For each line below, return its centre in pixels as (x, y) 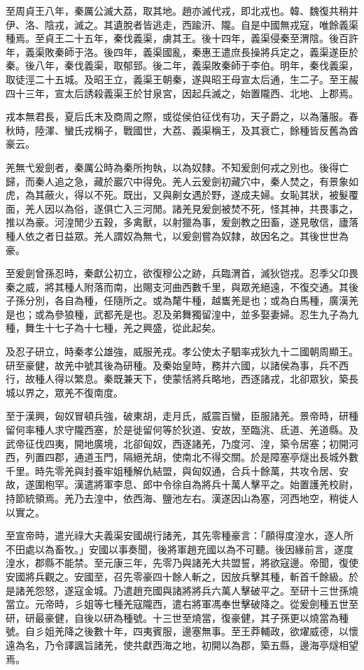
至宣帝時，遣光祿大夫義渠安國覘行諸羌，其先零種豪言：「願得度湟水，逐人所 (180, 535)
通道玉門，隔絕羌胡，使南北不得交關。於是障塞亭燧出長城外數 (216, 457)
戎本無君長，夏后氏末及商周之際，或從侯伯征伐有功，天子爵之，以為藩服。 (177, 116)
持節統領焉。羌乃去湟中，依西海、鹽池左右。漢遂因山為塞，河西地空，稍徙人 (182, 498)
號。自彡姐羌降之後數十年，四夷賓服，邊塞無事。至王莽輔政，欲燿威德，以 (177, 631)
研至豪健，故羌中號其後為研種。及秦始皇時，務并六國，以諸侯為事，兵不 (172, 365)
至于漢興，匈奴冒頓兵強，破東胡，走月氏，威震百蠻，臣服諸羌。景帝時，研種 (182, 416)
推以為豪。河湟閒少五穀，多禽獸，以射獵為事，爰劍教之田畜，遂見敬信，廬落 (182, 222)
